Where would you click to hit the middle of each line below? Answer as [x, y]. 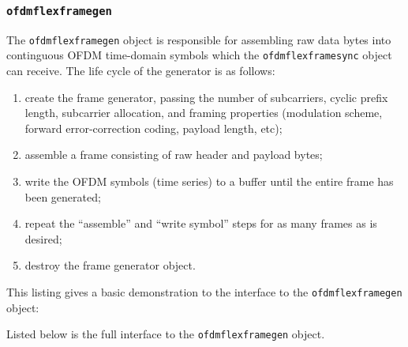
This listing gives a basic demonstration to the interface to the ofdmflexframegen [204, 292]
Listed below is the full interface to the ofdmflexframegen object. [166, 334]
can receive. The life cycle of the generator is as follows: [141, 71]
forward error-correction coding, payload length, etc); [153, 128]
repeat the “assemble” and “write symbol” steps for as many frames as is [201, 223]
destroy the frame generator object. [110, 265]
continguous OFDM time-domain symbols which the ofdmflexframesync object [199, 55]
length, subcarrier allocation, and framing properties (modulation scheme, [204, 113]
